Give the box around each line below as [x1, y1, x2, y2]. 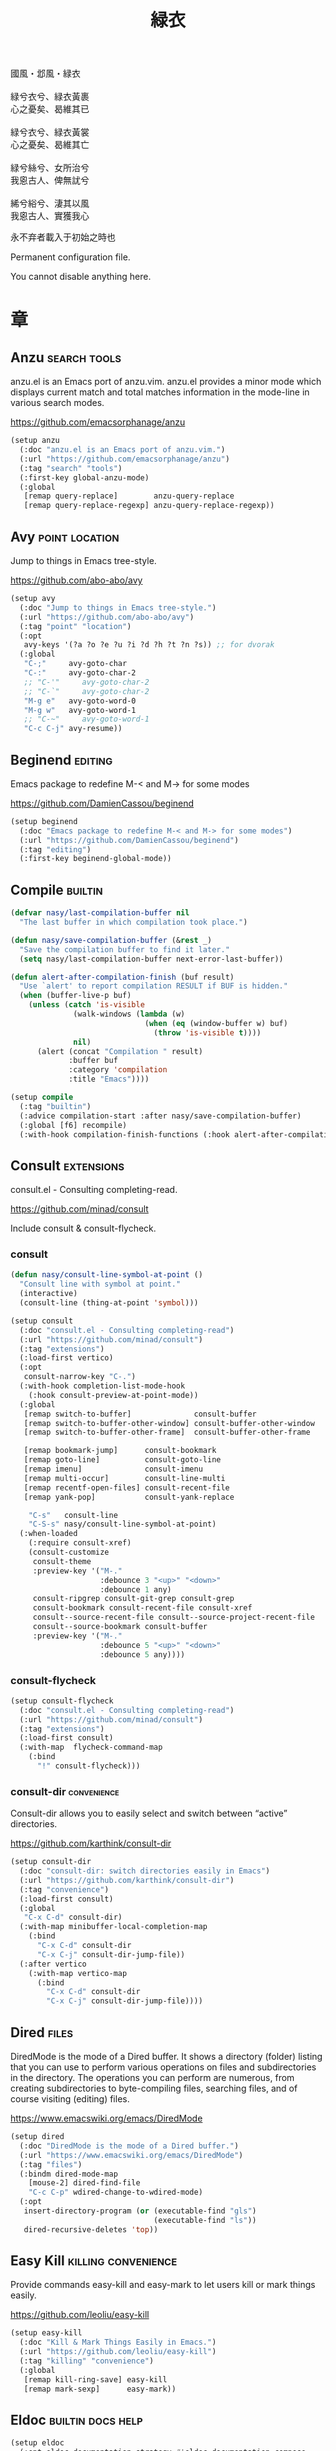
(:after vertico [19, 1959, 87, 1969]
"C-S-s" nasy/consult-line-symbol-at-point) [28, 1519, 217, 1530]
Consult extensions [10, 1157, 125, 1174]
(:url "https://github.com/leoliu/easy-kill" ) [19, 2347, 217, 2357]
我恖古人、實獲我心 [10, 210, 90, 222]
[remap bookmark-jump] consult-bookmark [23, 1446, 217, 1456]
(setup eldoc [10, 2438, 65, 2448]
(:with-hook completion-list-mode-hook [19, 1381, 186, 1391]
